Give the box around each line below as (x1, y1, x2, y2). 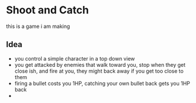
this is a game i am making (6, 23, 70, 30)
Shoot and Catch (6, 3, 89, 17)
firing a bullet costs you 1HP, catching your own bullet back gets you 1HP (14, 80, 190, 87)
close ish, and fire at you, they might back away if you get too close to (14, 68, 184, 74)
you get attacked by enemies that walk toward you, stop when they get (14, 61, 186, 68)
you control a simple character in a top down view (14, 55, 135, 62)
